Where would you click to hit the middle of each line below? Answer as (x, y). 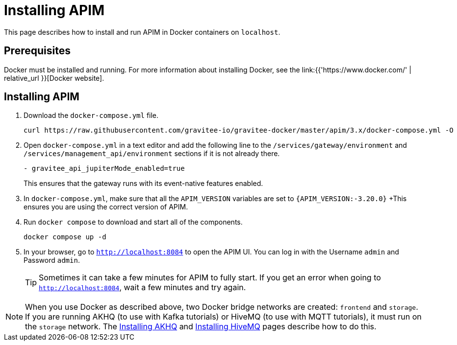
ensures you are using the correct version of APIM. (106, 207)
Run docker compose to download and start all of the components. (133, 222)
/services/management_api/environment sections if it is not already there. (152, 154)
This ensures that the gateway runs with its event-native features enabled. (143, 184)
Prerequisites (37, 51)
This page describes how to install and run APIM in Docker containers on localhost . (142, 32)
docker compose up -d (65, 237)
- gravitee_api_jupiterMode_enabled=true (104, 169)
